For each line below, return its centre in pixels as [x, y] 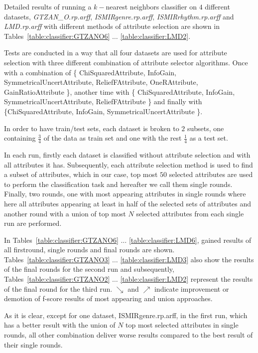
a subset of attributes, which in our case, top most [81, 174]
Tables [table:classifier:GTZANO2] [57, 279]
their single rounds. [33, 344]
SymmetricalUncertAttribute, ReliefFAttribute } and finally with [103, 101]
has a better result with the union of [60, 325]
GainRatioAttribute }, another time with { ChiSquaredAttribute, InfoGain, [120, 91]
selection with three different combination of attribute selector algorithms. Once [126, 62]
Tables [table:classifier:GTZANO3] [57, 259]
